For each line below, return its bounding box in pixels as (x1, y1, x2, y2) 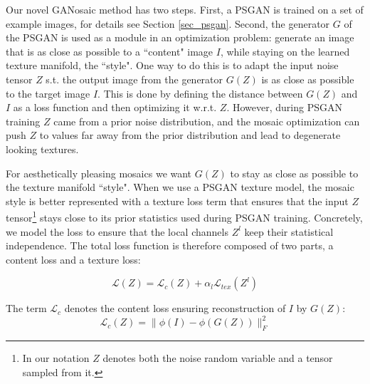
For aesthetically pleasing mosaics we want (6, 165, 192, 180)
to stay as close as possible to (230, 165, 359, 180)
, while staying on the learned (220, 43, 350, 58)
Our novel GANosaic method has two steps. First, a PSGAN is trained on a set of (6, 2, 364, 16)
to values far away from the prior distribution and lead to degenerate (39, 128, 341, 142)
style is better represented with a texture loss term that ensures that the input (6, 193, 349, 208)
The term (6, 301, 47, 316)
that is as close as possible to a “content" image (6, 43, 213, 58)
